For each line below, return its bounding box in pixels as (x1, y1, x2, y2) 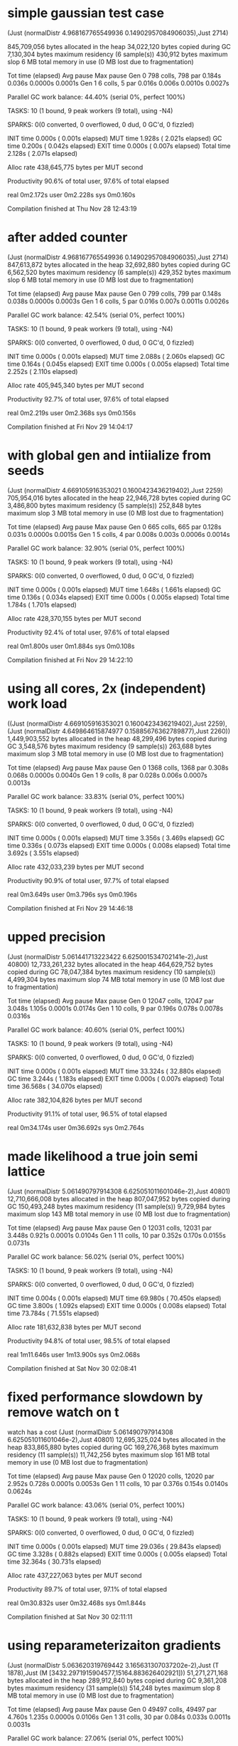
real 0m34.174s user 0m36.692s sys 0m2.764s (7, 1123, 144, 1131)
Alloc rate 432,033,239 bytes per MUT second (7, 862, 144, 871)
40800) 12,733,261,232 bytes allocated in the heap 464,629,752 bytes (7, 960, 213, 968)
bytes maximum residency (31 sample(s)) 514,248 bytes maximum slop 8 (7, 1683, 221, 1692)
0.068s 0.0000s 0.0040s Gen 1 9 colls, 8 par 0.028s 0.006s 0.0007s (7, 770, 207, 779)
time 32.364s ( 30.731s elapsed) (7, 1557, 102, 1566)
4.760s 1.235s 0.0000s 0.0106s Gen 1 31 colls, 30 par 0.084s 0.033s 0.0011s (7, 1713, 231, 1721)
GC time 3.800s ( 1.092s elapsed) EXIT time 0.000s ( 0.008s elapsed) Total (7, 1301, 227, 1309)
